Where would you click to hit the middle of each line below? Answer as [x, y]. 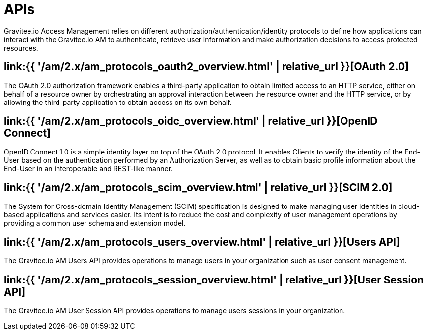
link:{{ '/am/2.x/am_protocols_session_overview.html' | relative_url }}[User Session [214, 280]
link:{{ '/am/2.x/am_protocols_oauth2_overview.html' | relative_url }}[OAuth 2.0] [207, 67]
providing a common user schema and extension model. [95, 223]
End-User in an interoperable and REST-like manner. [88, 169]
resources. [21, 48]
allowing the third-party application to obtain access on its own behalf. [118, 102]
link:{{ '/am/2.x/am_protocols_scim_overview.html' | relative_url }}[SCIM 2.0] [198, 187]
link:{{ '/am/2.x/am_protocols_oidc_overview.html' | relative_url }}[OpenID [191, 121]
